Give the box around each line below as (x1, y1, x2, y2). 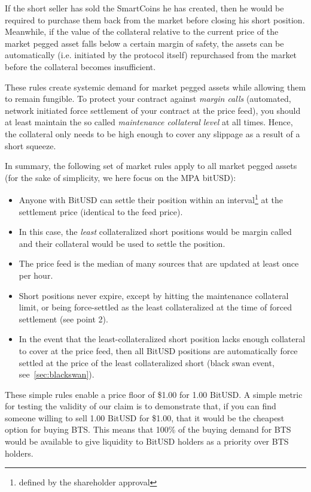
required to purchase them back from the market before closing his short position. (5, 13, 305, 26)
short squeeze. (5, 139, 56, 152)
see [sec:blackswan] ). (19, 368, 94, 381)
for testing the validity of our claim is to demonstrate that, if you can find (5, 400, 276, 412)
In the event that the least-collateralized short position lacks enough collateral (19, 333, 306, 345)
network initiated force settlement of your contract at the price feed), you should (5, 104, 301, 116)
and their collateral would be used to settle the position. (19, 237, 225, 249)
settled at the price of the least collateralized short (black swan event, (19, 356, 275, 369)
